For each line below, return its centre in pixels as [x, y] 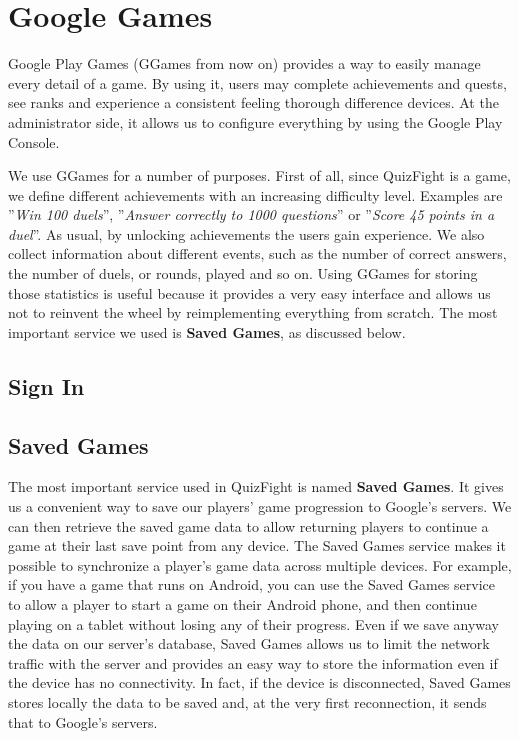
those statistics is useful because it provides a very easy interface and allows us [249, 292]
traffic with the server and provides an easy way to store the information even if [253, 662]
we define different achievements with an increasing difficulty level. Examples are [255, 194]
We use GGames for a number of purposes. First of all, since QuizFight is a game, [259, 175]
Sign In [46, 385]
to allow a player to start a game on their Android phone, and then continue [242, 603]
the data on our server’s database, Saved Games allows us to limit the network [249, 643]
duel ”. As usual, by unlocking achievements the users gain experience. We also [246, 233]
